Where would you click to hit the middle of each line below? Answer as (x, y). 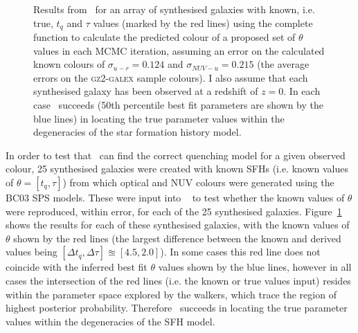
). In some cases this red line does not (240, 252)
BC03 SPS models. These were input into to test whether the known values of (175, 197)
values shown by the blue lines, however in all (255, 267)
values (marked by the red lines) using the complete (203, 22)
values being (32, 252)
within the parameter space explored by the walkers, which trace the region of (171, 294)
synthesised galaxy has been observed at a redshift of (146, 91)
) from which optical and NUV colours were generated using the (198, 182)
